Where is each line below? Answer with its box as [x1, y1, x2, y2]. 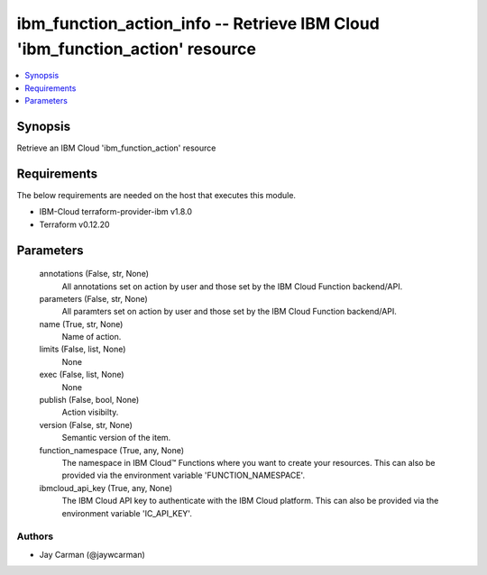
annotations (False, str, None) [39, 269, 149, 279]
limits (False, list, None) [39, 343, 126, 355]
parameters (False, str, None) [39, 293, 148, 304]
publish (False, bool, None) [39, 395, 140, 406]
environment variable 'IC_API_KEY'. [61, 507, 193, 518]
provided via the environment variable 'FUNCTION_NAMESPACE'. [61, 470, 306, 481]
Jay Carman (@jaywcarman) [39, 549, 146, 560]
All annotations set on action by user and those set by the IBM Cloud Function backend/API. [61, 280, 403, 292]
